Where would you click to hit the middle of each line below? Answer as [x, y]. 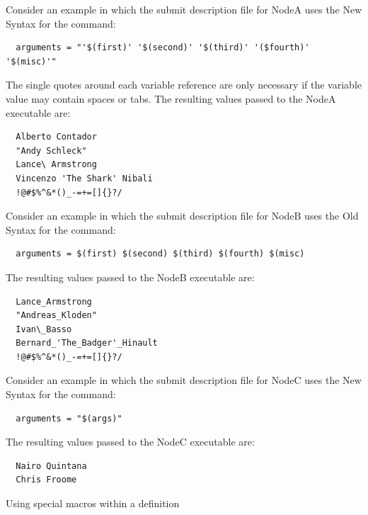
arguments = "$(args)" [69, 418]
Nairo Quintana [51, 466]
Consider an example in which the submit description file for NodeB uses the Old [182, 216]
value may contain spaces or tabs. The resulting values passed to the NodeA [171, 98]
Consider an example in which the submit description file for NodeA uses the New [184, 9]
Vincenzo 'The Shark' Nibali [84, 178]
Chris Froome [46, 480]
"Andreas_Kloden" [56, 316]
